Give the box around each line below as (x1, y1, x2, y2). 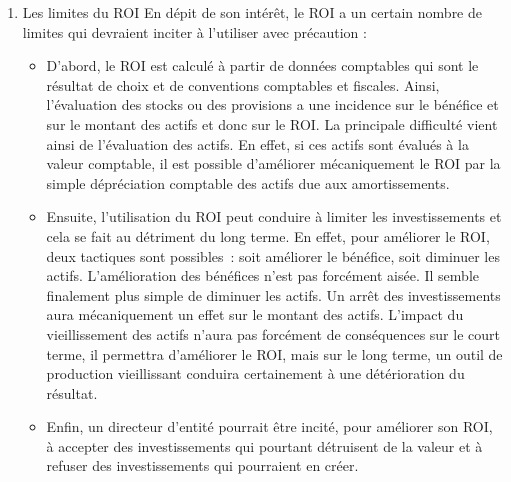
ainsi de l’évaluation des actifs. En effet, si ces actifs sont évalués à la (46, 133, 469, 154)
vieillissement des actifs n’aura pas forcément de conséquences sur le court (46, 323, 500, 344)
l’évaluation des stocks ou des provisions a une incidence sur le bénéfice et (46, 94, 499, 115)
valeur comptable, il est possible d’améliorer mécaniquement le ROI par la (46, 153, 501, 174)
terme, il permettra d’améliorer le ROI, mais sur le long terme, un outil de (46, 343, 503, 364)
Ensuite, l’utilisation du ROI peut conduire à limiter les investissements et (46, 206, 502, 227)
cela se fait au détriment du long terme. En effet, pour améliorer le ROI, (46, 225, 490, 246)
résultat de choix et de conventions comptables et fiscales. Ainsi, (46, 74, 440, 95)
